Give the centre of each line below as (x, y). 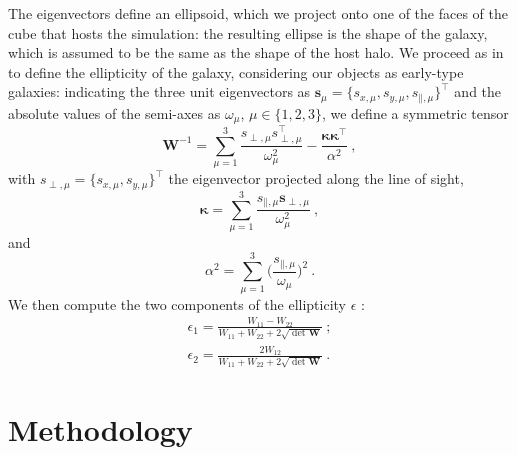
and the (478, 91)
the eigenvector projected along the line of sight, (316, 178)
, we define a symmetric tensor (415, 112)
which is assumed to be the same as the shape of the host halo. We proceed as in (256, 52)
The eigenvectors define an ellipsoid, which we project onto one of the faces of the (258, 13)
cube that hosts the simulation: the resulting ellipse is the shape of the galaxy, (248, 32)
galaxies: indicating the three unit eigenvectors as (159, 91)
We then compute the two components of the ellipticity (177, 303)
